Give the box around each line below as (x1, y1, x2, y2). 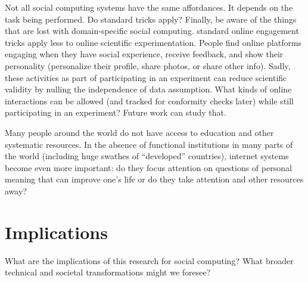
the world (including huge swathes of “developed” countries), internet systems (5, 150, 289, 162)
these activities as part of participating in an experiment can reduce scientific (5, 71, 287, 83)
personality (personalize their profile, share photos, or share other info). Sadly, (5, 59, 291, 72)
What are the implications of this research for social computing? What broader (5, 254, 294, 266)
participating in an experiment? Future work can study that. (5, 106, 226, 119)
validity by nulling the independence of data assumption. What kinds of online (5, 83, 292, 95)
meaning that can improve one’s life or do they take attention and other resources (5, 173, 304, 185)
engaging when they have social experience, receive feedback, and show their (5, 48, 284, 60)
